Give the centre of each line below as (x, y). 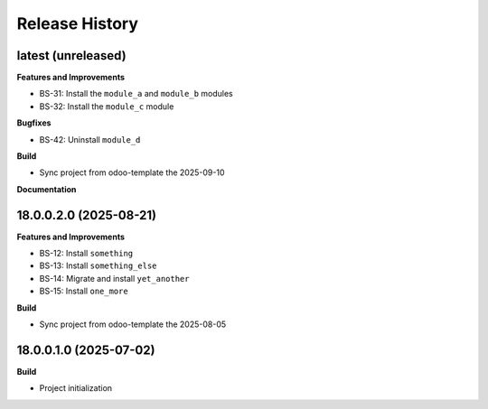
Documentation (47, 189)
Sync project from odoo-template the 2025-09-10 (132, 172)
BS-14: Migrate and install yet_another (114, 278)
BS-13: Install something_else (98, 265)
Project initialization (76, 388)
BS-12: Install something (86, 254)
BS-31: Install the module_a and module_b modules (136, 94)
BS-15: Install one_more (84, 291)
